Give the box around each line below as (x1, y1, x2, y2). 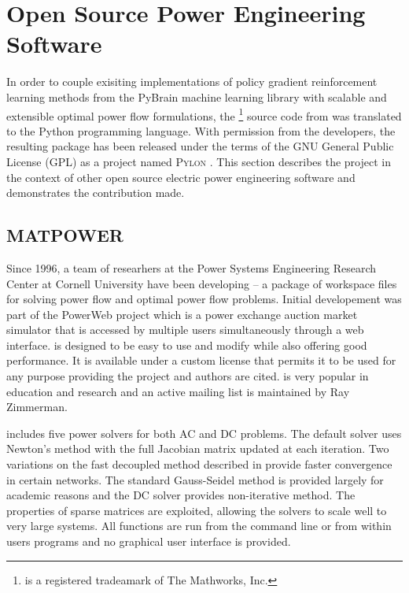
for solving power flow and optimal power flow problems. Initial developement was (6, 291, 402, 307)
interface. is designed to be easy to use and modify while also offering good (6, 336, 367, 353)
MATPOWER (6, 223, 123, 247)
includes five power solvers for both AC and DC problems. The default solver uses (6, 424, 402, 441)
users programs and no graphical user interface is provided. (6, 533, 291, 550)
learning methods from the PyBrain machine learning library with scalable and (6, 88, 387, 105)
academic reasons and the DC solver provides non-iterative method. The (6, 487, 356, 503)
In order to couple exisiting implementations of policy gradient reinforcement (6, 73, 378, 90)
